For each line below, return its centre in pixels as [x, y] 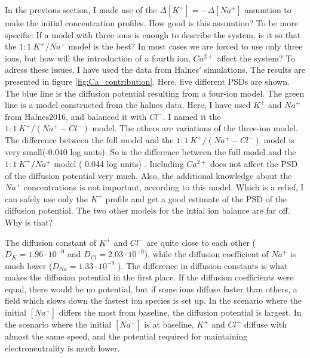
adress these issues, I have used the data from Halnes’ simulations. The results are [155, 70]
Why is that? [29, 222]
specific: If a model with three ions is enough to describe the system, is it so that [153, 34]
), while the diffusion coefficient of [206, 254]
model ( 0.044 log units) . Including [119, 163]
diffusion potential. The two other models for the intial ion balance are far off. [148, 210]
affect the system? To [256, 58]
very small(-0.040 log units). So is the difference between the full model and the [151, 152]
